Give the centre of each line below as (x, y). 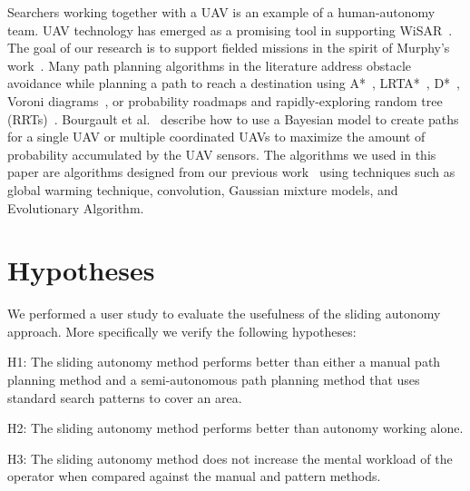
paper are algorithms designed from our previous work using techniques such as (231, 172)
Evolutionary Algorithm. (76, 207)
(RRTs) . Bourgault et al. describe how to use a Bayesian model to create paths (233, 118)
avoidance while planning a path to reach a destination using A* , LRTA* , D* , (234, 83)
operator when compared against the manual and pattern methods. (194, 476)
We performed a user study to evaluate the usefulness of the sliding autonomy (224, 314)
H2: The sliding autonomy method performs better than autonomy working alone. (235, 428)
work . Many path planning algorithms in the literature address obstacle (210, 65)
